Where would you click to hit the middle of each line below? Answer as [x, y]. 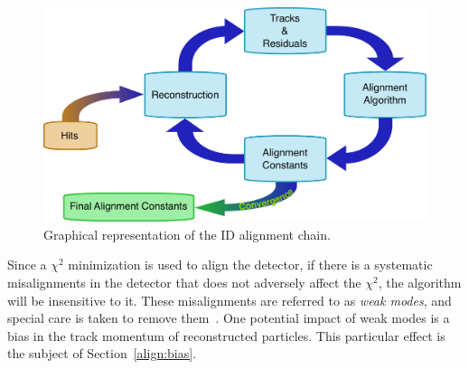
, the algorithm [420, 283]
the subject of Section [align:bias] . [102, 353]
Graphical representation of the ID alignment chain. [187, 234]
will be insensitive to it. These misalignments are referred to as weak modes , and [230, 300]
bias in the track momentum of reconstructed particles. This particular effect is [226, 335]
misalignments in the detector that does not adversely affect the [184, 283]
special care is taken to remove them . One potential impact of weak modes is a [229, 318]
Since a [27, 265]
